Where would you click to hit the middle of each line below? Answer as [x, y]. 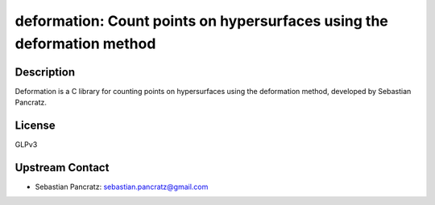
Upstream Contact [62, 168]
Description [45, 72]
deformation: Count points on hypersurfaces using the [201, 21]
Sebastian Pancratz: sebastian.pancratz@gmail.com [122, 187]
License [35, 126]
